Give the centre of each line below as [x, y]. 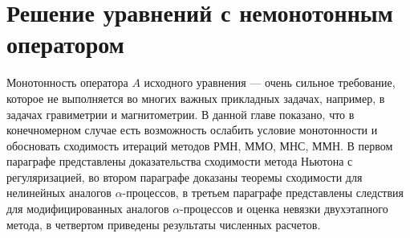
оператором [65, 44]
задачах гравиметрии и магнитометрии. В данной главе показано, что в [181, 114]
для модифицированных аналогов [88, 209]
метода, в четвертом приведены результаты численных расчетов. [164, 224]
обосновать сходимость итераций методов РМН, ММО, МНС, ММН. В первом [200, 145]
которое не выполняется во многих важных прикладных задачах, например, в [196, 98]
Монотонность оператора [67, 82]
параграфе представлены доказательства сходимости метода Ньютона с [180, 161]
